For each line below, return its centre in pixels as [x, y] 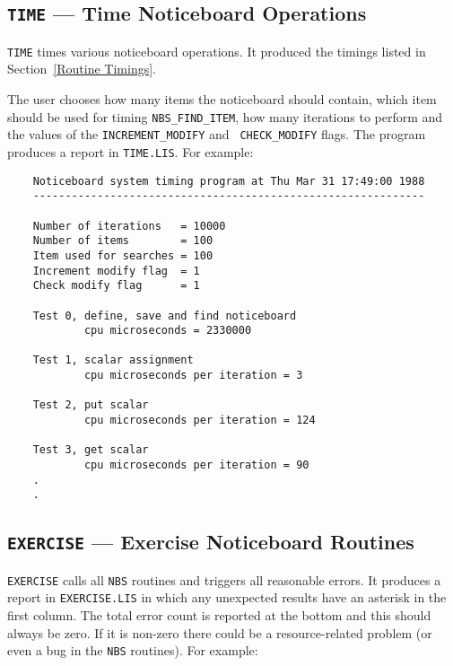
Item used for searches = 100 [123, 255]
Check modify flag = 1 [116, 286]
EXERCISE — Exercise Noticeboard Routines [211, 542]
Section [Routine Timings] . [82, 69]
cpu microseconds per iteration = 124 [200, 421]
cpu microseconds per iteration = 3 [193, 376]
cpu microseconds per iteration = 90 [196, 465]
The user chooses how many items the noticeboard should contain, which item [222, 99]
